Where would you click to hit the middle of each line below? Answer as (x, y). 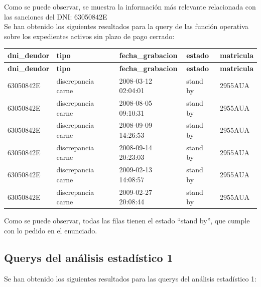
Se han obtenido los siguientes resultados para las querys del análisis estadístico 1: (130, 278)
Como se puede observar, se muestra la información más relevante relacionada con (130, 7)
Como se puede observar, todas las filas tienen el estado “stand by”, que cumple (127, 221)
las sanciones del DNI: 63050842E (56, 16)
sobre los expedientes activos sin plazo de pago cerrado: (89, 36)
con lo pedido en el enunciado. (51, 231)
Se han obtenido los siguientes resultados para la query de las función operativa (126, 26)
